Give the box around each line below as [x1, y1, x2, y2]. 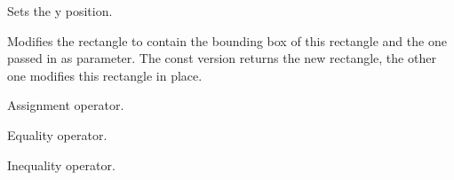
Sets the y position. [7, 2, 113, 20]
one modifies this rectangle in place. [7, 66, 203, 84]
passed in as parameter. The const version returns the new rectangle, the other [7, 49, 436, 67]
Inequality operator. [7, 155, 115, 174]
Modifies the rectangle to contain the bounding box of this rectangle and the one [7, 31, 447, 50]
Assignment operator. [7, 96, 124, 114]
